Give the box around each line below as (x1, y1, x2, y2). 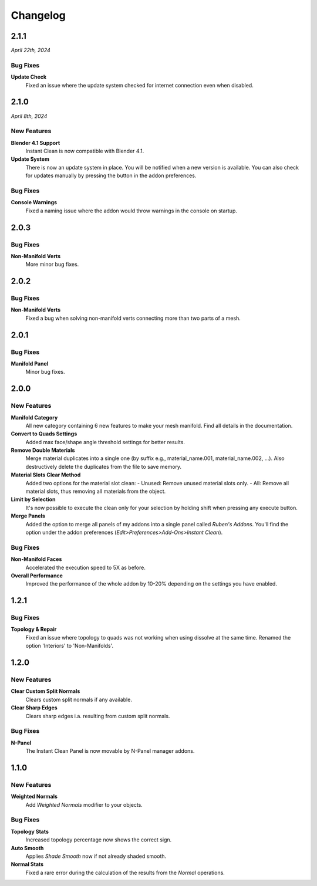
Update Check (11, 73, 47, 80)
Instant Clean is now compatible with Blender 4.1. (25, 147, 144, 155)
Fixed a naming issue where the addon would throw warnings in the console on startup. (25, 207, 238, 214)
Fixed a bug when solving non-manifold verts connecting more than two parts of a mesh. (25, 315, 241, 322)
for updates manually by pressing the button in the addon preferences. (25, 172, 197, 179)
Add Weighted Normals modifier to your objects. (25, 801, 143, 808)
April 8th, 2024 (11, 112, 48, 120)
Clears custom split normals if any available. (25, 696, 132, 703)
